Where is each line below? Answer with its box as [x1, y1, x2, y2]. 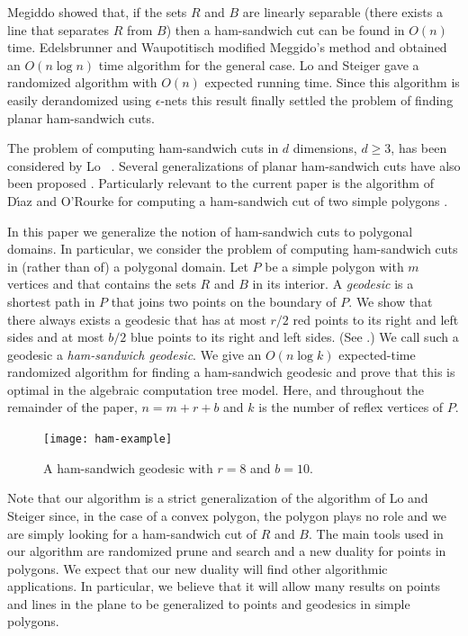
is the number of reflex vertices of [258, 398, 444, 417]
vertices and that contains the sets [7, 274, 196, 293]
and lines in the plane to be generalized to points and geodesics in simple [7, 594, 410, 613]
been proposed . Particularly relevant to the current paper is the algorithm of [7, 174, 434, 193]
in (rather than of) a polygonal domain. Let [7, 256, 248, 275]
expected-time [338, 345, 416, 363]
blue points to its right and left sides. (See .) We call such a [130, 327, 459, 346]
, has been [391, 139, 447, 157]
